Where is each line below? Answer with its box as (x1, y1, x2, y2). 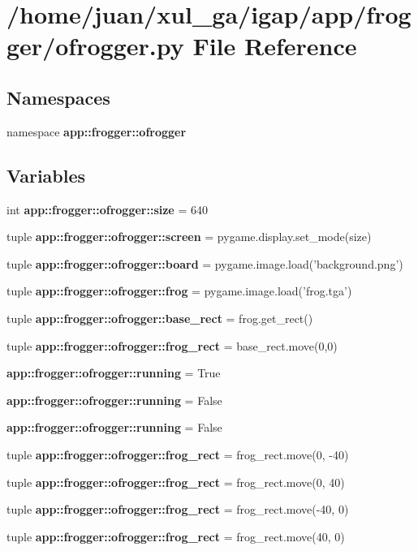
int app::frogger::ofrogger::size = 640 (6, 200, 208, 217)
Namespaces (6, 84, 110, 110)
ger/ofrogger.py (6, 29, 184, 62)
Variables (6, 162, 86, 187)
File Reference (192, 29, 357, 62)
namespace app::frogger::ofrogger (6, 123, 187, 140)
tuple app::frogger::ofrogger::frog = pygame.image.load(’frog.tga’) (6, 282, 352, 299)
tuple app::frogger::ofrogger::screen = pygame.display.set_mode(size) (6, 228, 372, 245)
